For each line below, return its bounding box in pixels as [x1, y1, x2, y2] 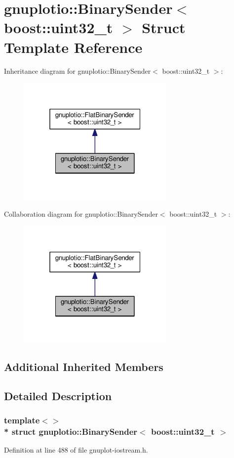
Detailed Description [4, 388, 112, 403]
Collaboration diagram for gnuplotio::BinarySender [4, 208, 158, 219]
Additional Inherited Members [4, 359, 163, 374]
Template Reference [4, 37, 143, 57]
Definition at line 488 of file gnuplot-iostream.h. [4, 445, 148, 455]
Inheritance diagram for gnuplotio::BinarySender [4, 65, 151, 76]
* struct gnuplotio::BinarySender [4, 425, 138, 438]
